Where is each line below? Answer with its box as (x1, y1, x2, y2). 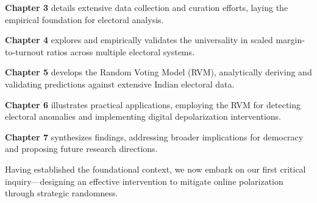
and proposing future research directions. (5, 142, 158, 155)
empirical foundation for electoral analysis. (5, 13, 164, 26)
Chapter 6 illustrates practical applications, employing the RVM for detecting (5, 98, 301, 111)
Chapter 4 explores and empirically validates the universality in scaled (5, 33, 273, 46)
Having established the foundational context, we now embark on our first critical (5, 162, 306, 175)
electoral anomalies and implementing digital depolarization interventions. (5, 110, 281, 123)
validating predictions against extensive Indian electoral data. (5, 77, 235, 90)
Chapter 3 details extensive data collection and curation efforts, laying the (5, 1, 288, 13)
